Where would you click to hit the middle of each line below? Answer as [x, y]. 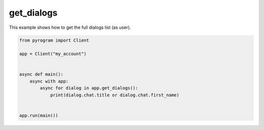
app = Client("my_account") [53, 54]
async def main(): [41, 74]
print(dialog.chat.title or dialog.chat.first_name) [115, 95]
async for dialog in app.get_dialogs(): [89, 88]
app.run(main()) [39, 115]
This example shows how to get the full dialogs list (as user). [70, 27]
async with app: [49, 81]
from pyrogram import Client [54, 40]
